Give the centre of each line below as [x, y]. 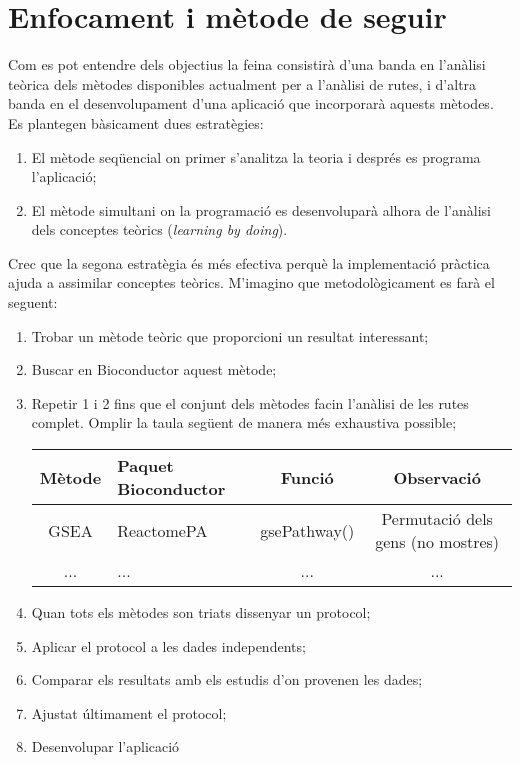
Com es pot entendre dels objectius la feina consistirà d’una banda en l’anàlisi [247, 64]
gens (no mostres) [437, 542]
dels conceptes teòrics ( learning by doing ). [159, 229]
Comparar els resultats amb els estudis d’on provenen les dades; [227, 679]
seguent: [33, 302]
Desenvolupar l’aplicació [105, 746]
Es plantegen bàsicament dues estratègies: [136, 122]
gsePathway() [307, 530]
